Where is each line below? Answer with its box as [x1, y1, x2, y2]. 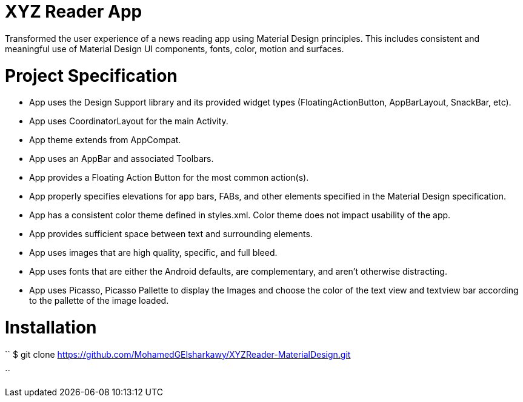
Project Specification [5, 65, 178, 86]
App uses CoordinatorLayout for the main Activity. [29, 116, 228, 127]
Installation [5, 317, 97, 338]
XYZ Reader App [5, 1, 142, 22]
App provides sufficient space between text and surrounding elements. [29, 229, 313, 240]
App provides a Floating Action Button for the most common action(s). [29, 172, 309, 183]
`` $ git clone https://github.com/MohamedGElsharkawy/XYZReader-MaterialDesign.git [5, 349, 351, 360]
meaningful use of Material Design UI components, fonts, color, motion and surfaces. [5, 43, 344, 54]
